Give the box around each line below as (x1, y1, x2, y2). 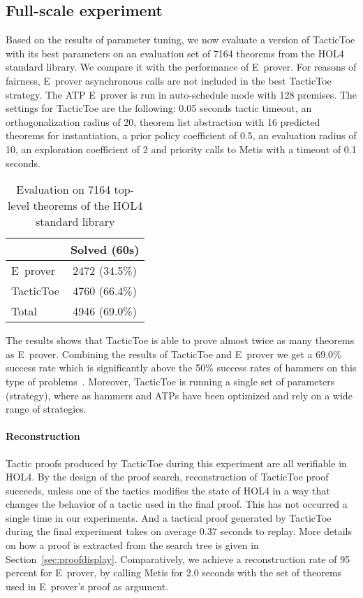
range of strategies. (6, 401, 87, 416)
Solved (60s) (70, 241, 140, 258)
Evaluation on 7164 (16, 181, 111, 198)
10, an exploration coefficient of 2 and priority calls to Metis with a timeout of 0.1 (6, 141, 357, 156)
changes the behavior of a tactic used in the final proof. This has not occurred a (6, 497, 348, 511)
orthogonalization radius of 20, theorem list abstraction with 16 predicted (6, 114, 320, 129)
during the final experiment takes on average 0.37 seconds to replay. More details (6, 524, 352, 539)
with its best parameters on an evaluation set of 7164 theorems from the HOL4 (6, 45, 344, 60)
